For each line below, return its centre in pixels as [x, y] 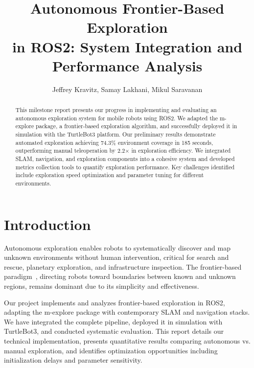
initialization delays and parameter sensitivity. [73, 360]
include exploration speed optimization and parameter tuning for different [110, 175]
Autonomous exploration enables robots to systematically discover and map [117, 247]
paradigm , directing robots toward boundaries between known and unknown [120, 276]
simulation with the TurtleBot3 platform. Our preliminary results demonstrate [115, 134]
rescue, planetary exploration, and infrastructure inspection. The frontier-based [123, 266]
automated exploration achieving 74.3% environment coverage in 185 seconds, [114, 142]
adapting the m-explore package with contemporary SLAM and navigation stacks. [127, 312]
